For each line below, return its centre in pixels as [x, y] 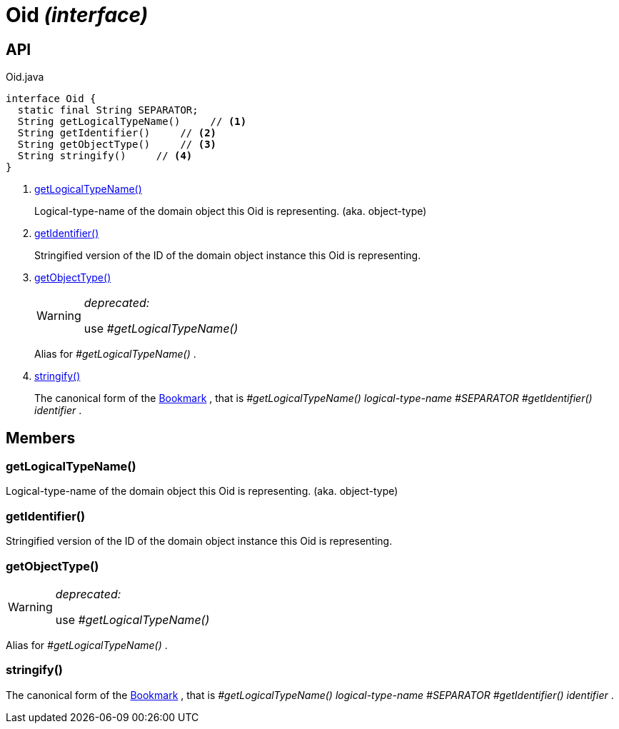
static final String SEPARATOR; [108, 110]
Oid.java [25, 77]
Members [41, 438]
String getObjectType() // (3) [117, 145]
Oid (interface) [77, 15]
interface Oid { [51, 99]
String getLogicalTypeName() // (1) [132, 122]
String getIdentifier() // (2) [117, 133]
